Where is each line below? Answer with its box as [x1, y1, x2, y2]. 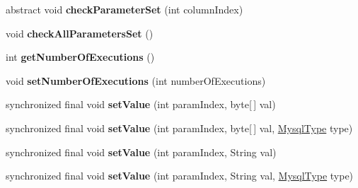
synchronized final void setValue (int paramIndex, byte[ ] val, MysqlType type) [6, 120, 353, 135]
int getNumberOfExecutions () [6, 49, 155, 64]
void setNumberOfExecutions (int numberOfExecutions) [6, 73, 266, 88]
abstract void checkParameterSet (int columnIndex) [6, 2, 243, 16]
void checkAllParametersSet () [6, 25, 154, 40]
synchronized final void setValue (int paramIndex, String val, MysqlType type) [6, 168, 354, 183]
